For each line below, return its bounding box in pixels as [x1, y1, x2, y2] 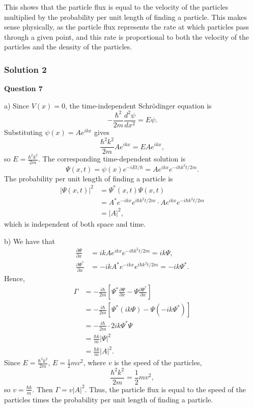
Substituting [4, 126, 43, 137]
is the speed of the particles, [114, 357, 202, 368]
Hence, [4, 273, 25, 283]
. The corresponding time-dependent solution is [38, 153, 186, 164]
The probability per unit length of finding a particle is [4, 173, 173, 183]
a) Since [4, 100, 29, 111]
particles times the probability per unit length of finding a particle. [4, 394, 213, 404]
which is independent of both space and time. [4, 218, 146, 229]
